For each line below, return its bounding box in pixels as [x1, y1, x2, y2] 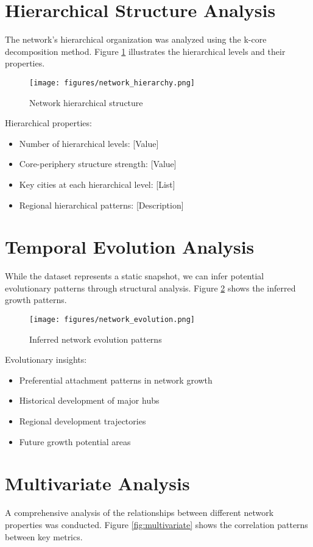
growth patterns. [5, 293, 67, 306]
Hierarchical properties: [5, 116, 92, 129]
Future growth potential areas [19, 435, 131, 448]
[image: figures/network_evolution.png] [29, 315, 195, 324]
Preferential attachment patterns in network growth [19, 373, 213, 386]
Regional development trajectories [19, 415, 146, 427]
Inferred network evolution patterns [29, 332, 162, 345]
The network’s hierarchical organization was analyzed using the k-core [5, 33, 267, 46]
